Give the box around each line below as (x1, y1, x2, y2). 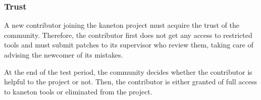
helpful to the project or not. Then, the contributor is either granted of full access (4, 76, 257, 87)
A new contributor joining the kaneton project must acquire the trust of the (4, 20, 239, 30)
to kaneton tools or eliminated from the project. (4, 86, 152, 96)
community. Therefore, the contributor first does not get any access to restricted (4, 29, 252, 40)
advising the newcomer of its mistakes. (4, 49, 123, 60)
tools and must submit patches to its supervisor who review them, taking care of (4, 39, 253, 50)
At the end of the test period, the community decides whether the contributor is (4, 66, 252, 77)
